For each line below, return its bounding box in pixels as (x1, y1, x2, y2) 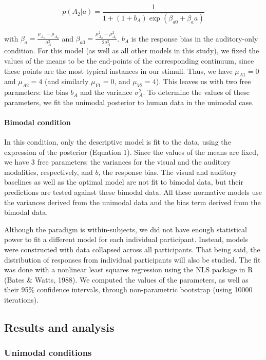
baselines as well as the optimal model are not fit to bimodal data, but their (4, 176, 243, 187)
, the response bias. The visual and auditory (98, 166, 237, 177)
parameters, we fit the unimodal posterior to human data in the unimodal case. (4, 96, 254, 107)
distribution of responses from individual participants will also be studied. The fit (4, 254, 261, 265)
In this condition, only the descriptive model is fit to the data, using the (4, 136, 231, 147)
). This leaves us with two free (156, 76, 251, 87)
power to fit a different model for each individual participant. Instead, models (4, 234, 248, 245)
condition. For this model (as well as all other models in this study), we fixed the (4, 45, 259, 56)
